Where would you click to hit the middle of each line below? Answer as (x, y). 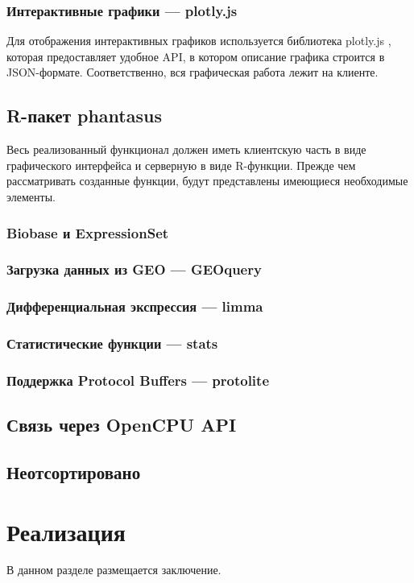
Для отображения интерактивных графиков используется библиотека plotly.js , (199, 41)
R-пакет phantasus (84, 116)
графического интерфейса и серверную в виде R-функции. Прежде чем (181, 165)
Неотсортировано (74, 471)
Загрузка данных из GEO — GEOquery (134, 269)
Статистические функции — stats (112, 343)
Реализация (66, 531)
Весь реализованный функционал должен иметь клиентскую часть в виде (186, 149)
